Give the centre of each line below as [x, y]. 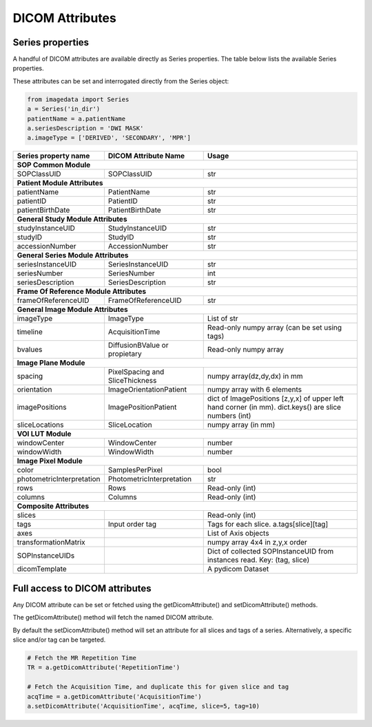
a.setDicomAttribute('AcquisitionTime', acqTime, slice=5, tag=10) [144, 706]
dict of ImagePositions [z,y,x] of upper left [275, 399]
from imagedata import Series [78, 99]
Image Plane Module [51, 363]
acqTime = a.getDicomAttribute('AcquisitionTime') [115, 696]
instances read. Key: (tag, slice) [258, 560]
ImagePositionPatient [142, 408]
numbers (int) [229, 416]
